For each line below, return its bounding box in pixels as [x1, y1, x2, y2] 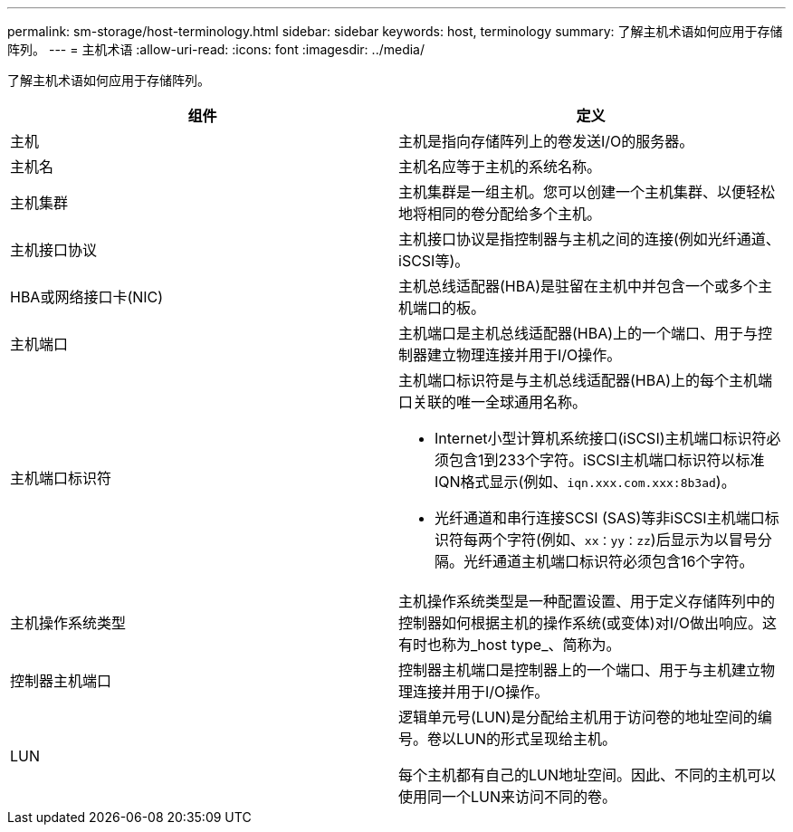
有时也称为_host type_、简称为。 [398, 636, 621, 654]
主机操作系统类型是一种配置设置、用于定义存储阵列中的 [398, 592, 776, 610]
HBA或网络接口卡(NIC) [10, 288, 164, 306]
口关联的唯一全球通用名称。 [398, 393, 588, 411]
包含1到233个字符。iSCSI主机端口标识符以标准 [449, 451, 765, 469]
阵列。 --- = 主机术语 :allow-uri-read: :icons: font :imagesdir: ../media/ [7, 42, 425, 57]
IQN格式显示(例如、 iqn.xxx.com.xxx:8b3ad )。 [435, 473, 736, 491]
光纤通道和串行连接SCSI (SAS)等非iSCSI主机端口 [435, 509, 765, 527]
